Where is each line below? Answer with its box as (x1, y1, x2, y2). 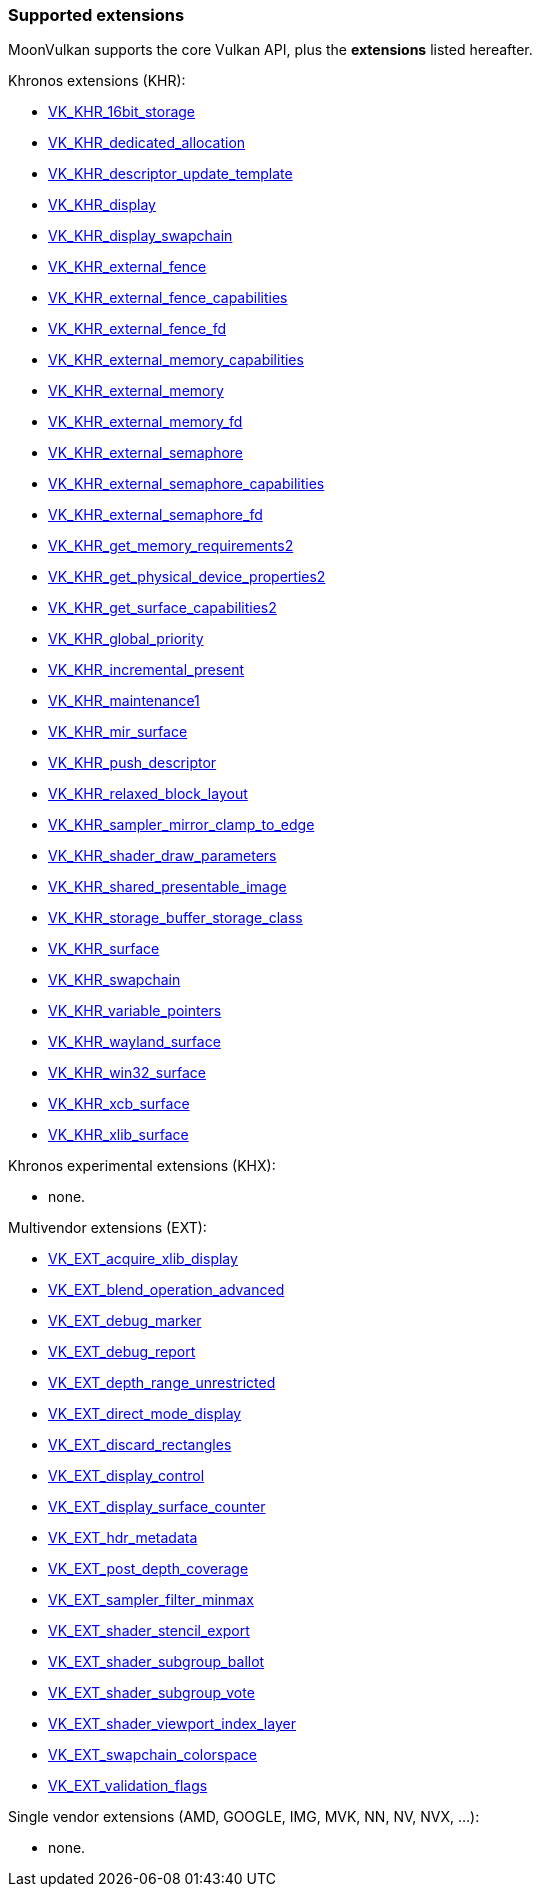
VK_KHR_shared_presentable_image (48, 878, 287, 896)
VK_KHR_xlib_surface (48, 1126, 189, 1144)
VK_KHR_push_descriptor (48, 754, 217, 772)
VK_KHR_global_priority (48, 630, 204, 648)
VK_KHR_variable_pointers (48, 1002, 222, 1020)
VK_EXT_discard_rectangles (48, 1436, 232, 1454)
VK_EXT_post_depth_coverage (48, 1560, 249, 1578)
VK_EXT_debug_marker (48, 1312, 202, 1330)
